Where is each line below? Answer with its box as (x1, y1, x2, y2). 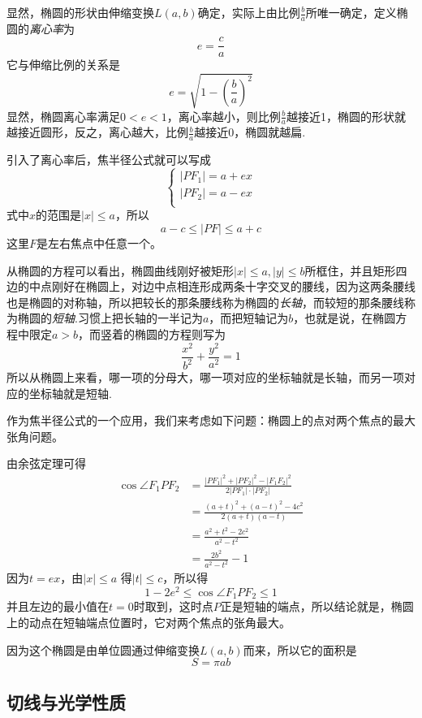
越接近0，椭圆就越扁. (194, 123, 306, 141)
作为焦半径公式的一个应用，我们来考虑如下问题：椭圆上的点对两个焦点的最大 (6, 412, 416, 429)
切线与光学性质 (6, 689, 126, 714)
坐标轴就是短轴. (28, 384, 112, 401)
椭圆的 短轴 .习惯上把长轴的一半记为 (17, 309, 203, 327)
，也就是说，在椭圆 (293, 309, 396, 327)
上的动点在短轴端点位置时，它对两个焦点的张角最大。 (6, 614, 291, 630)
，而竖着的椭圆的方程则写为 (78, 326, 226, 343)
